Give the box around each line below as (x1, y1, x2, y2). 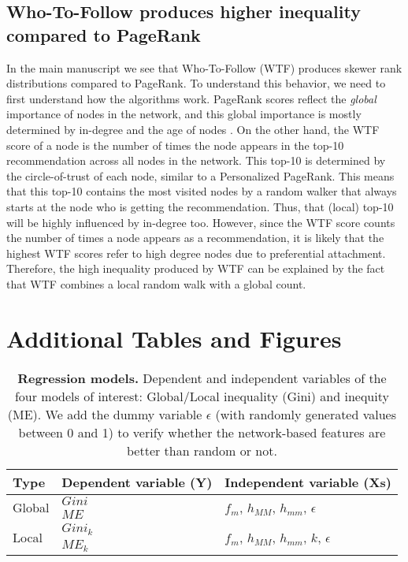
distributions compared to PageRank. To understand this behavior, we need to (6, 75, 386, 91)
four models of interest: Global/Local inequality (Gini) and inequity (14, 386, 389, 405)
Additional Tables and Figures (6, 322, 342, 354)
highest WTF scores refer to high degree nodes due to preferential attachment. (6, 244, 386, 261)
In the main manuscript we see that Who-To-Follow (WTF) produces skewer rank (6, 59, 402, 76)
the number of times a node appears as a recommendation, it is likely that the (6, 229, 384, 246)
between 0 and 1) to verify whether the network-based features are (18, 422, 386, 441)
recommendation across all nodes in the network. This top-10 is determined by (6, 152, 386, 169)
